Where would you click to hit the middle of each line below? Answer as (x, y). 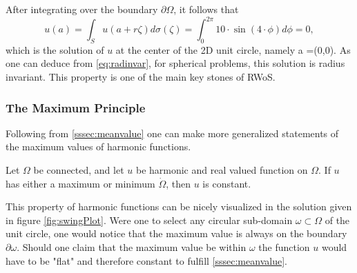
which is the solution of (55, 49)
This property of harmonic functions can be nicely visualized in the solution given (179, 206)
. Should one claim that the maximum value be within (132, 247)
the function (284, 247)
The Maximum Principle (76, 107)
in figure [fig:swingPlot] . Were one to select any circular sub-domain (149, 220)
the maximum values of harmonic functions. (98, 146)
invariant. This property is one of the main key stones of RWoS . (141, 77)
